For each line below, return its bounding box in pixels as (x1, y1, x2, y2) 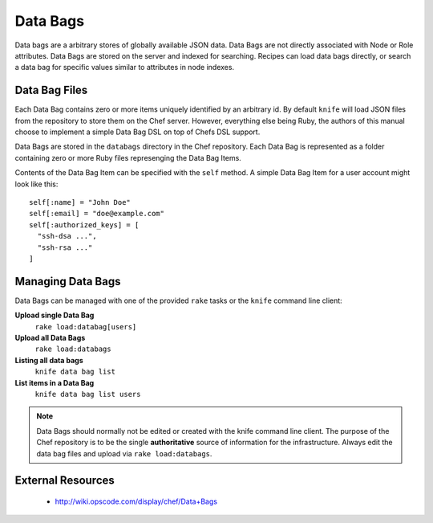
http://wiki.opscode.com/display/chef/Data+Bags (55, 496, 218, 506)
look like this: (14, 179, 59, 189)
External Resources (14, 474, 115, 488)
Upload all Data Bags (14, 333, 86, 342)
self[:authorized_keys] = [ (29, 220, 140, 229)
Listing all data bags (14, 355, 83, 365)
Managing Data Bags (14, 274, 121, 288)
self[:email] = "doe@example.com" (29, 209, 164, 219)
